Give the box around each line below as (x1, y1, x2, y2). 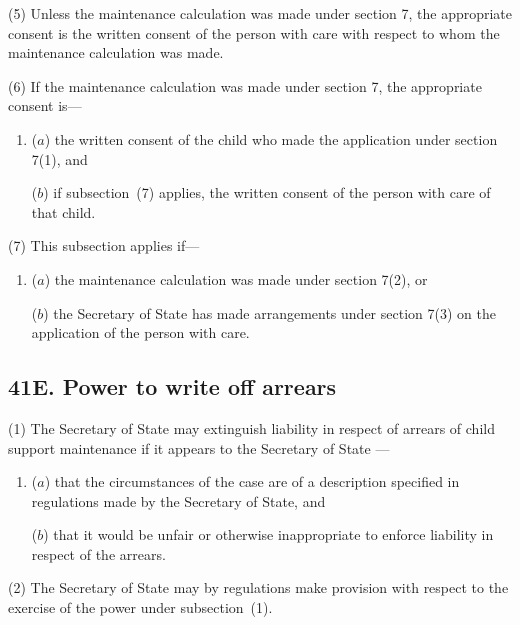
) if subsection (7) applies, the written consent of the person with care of (43, 182, 491, 203)
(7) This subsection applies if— (8, 235, 200, 256)
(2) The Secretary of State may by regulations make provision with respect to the (8, 577, 509, 598)
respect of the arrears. (31, 543, 166, 564)
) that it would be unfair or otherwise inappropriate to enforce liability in (43, 524, 494, 545)
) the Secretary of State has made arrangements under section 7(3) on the (43, 302, 496, 323)
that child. (31, 201, 96, 222)
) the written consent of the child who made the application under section (44, 128, 498, 149)
